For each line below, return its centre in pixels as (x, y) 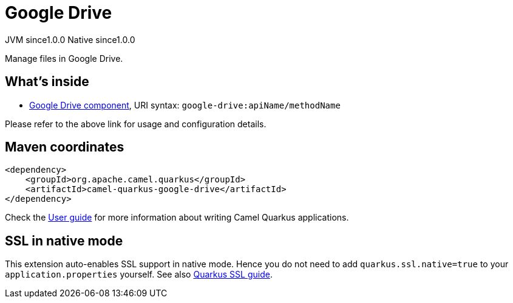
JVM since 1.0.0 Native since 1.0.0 (70, 39)
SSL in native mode (64, 241)
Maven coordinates (65, 147)
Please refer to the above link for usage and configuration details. (136, 124)
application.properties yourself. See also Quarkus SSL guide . (139, 275)
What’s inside (47, 82)
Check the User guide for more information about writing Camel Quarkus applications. (177, 218)
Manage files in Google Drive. (64, 58)
